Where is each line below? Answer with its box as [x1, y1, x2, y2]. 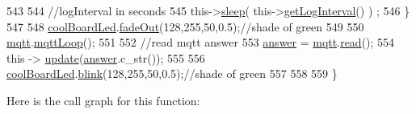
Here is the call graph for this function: [6, 92, 200, 108]
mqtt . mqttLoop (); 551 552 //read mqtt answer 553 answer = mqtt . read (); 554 [6, 34, 395, 51]
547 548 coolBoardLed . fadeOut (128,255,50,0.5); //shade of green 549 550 [6, 18, 364, 35]
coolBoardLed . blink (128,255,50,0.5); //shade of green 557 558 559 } [6, 65, 338, 82]
